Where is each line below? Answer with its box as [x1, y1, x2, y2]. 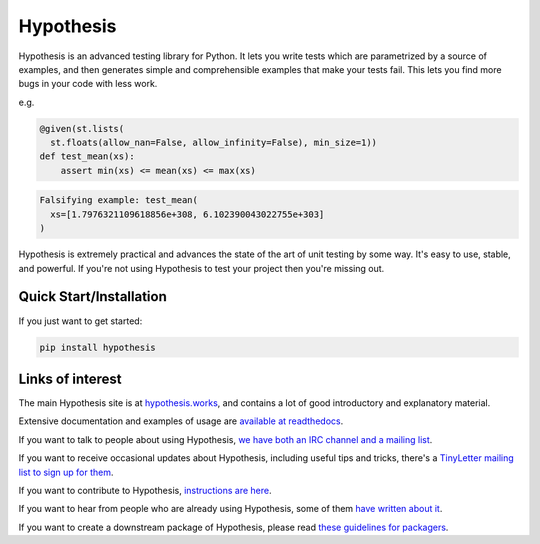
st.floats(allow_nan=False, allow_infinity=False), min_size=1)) [50, 137, 378, 149]
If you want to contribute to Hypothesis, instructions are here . [18, 484, 272, 496]
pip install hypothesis [39, 341, 157, 353]
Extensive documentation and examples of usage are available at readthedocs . [18, 415, 344, 427]
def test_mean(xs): [39, 151, 135, 162]
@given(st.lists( [39, 123, 125, 134]
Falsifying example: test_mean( [39, 195, 199, 206]
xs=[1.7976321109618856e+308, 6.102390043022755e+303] [50, 208, 325, 220]
